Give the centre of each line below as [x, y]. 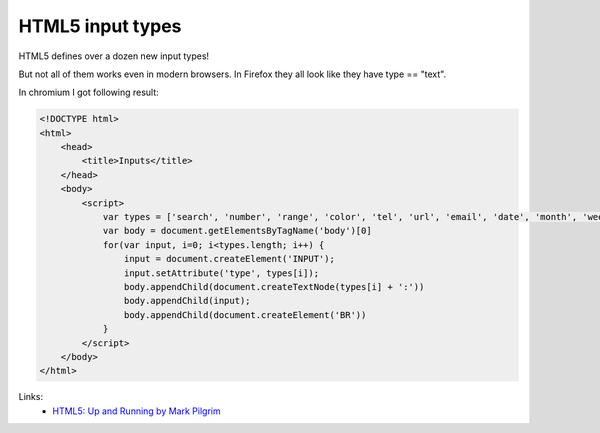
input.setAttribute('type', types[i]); [221, 273]
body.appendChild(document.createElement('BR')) [245, 314]
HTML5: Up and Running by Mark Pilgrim [136, 411]
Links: [31, 397]
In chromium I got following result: [88, 92]
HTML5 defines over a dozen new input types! [114, 56]
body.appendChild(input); [187, 301]
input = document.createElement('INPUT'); [229, 259]
